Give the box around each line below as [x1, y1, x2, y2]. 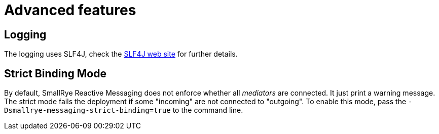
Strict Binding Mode [4, 67, 106, 80]
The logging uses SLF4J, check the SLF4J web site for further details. [4, 50, 238, 59]
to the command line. [172, 106, 243, 115]
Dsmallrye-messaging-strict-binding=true [4, 106, 171, 115]
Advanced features [4, 2, 136, 19]
